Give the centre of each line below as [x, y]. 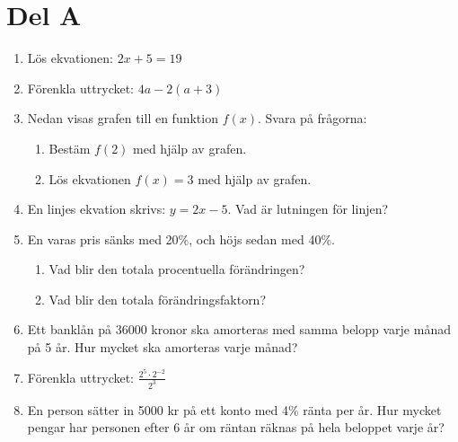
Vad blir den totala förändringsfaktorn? [158, 299]
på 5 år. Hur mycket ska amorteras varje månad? [163, 347]
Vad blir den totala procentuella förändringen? [177, 269]
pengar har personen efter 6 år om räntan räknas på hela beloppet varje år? [236, 427]
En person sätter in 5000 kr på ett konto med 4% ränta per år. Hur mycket [234, 409]
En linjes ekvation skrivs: [97, 209]
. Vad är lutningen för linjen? [308, 209]
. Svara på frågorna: [313, 118]
